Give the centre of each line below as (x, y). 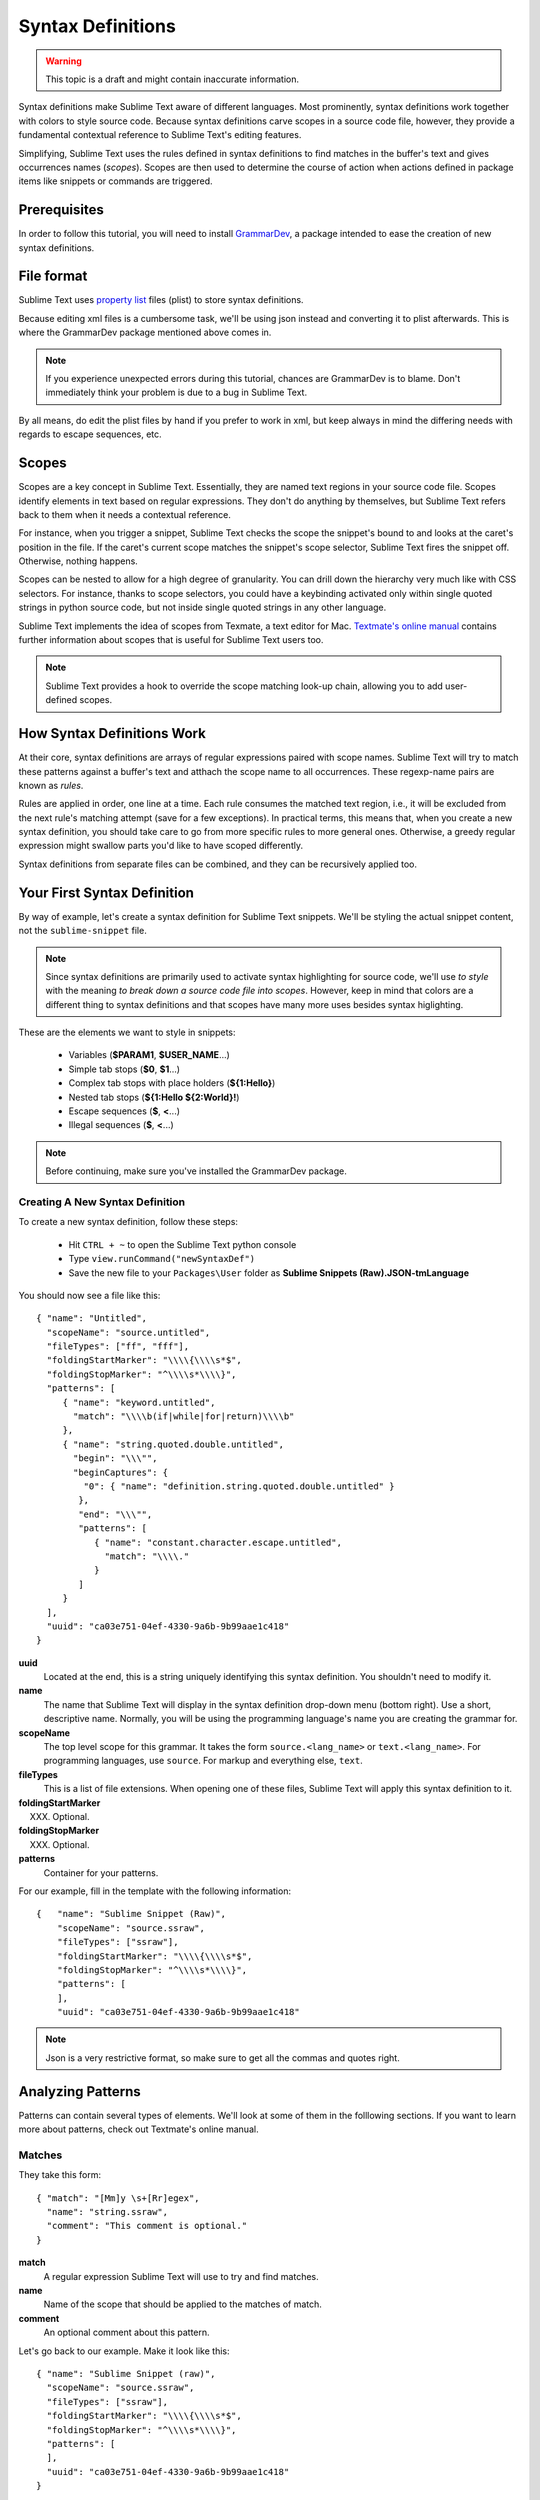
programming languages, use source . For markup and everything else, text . (203, 1761)
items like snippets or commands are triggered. (116, 181)
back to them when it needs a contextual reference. (125, 514)
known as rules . (51, 785)
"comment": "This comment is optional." (147, 2226)
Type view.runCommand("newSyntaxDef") (161, 1259)
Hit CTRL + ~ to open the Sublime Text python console (182, 1244)
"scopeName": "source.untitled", (128, 1332)
